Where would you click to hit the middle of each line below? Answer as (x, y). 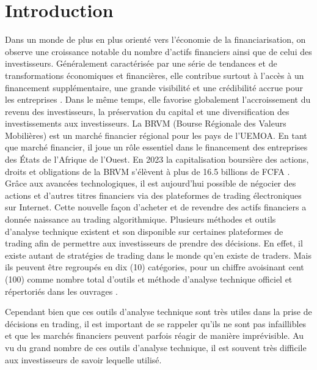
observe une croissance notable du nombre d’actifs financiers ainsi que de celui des (158, 51)
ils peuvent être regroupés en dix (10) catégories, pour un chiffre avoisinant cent (155, 267)
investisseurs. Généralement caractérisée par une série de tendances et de (141, 63)
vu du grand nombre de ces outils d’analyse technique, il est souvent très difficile (156, 347)
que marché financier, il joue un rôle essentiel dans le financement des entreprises (156, 147)
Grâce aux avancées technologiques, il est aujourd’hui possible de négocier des (151, 183)
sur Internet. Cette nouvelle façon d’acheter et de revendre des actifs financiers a (156, 207)
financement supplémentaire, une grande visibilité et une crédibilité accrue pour (154, 87)
